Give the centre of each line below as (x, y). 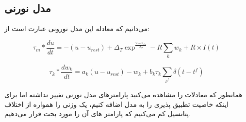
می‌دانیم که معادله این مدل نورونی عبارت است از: (77, 28)
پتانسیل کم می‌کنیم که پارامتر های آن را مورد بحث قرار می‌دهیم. (98, 113)
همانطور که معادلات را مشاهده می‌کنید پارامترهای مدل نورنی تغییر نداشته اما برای (123, 94)
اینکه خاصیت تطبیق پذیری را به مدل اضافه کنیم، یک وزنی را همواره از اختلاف (117, 104)
